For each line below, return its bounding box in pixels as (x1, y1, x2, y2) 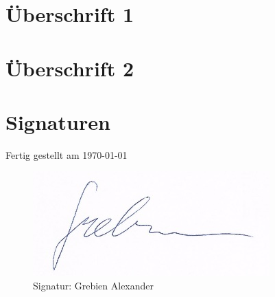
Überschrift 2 (5, 54, 134, 82)
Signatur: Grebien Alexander (33, 278, 154, 293)
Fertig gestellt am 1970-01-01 (5, 147, 128, 162)
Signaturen (5, 107, 110, 135)
